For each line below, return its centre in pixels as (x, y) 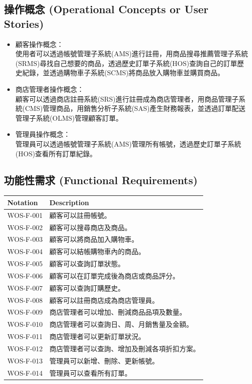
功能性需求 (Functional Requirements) (101, 180)
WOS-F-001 (25, 215)
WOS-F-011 (25, 336)
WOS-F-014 (25, 373)
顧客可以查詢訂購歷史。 (87, 288)
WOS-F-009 (25, 312)
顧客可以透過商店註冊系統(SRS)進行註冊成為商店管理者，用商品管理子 (127, 98)
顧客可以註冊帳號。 (80, 215)
